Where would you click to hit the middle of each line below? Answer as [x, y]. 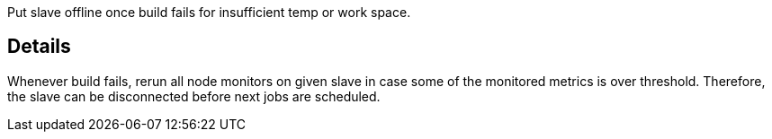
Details [39, 47]
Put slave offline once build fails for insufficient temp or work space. [209, 12]
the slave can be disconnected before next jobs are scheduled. [194, 96]
